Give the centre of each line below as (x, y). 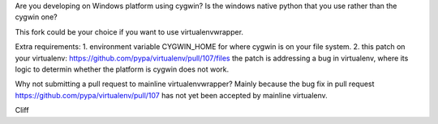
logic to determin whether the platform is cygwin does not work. (122, 69)
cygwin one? (36, 17)
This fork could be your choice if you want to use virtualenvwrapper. (129, 31)
